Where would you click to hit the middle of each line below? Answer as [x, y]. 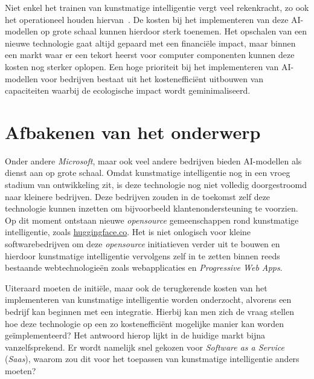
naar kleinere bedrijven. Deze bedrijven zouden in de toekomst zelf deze [138, 196]
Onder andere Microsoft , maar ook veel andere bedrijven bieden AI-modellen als [153, 160]
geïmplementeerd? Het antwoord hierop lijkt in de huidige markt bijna [135, 335]
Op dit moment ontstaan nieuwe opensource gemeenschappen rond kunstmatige [152, 220]
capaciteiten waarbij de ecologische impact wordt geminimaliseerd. [128, 90]
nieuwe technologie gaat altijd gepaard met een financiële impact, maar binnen [150, 43]
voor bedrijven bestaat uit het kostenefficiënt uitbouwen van [152, 78]
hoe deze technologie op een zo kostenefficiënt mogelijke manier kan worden [145, 323]
